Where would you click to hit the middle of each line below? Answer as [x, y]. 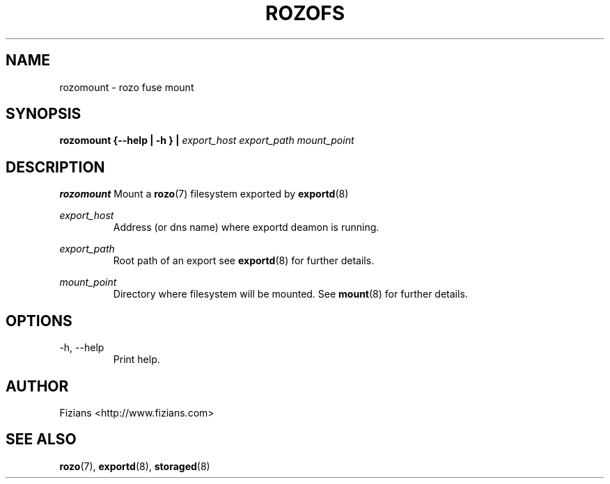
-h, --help [82, 348]
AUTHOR [37, 386]
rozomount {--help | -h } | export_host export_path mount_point [207, 140]
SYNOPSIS [44, 114]
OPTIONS [39, 321]
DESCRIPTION [55, 167]
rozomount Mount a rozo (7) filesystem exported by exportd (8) [204, 194]
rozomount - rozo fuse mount [127, 87]
